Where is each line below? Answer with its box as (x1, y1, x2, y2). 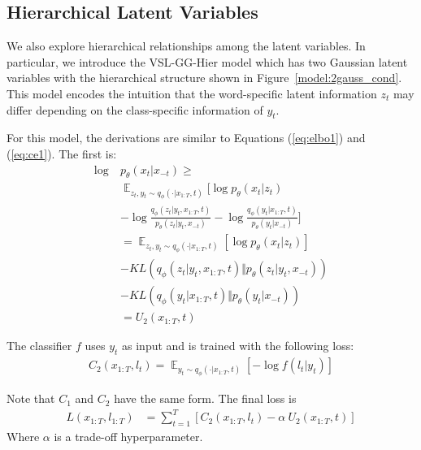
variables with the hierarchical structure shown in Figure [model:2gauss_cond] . (7, 69, 402, 86)
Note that (7, 390, 55, 407)
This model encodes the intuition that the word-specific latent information (7, 84, 377, 102)
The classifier (7, 337, 72, 354)
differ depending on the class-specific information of (7, 101, 263, 118)
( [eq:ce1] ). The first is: (7, 145, 117, 162)
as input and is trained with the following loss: (122, 337, 354, 354)
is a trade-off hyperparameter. (54, 428, 203, 445)
